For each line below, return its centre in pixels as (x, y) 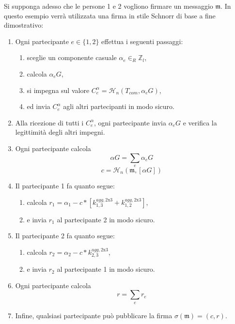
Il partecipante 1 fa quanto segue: (65, 185)
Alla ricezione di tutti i (49, 122)
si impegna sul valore (58, 90)
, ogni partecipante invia (130, 122)
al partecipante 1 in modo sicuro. (106, 269)
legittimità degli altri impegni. (60, 132)
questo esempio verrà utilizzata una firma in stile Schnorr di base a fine (110, 15)
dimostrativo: (24, 25)
